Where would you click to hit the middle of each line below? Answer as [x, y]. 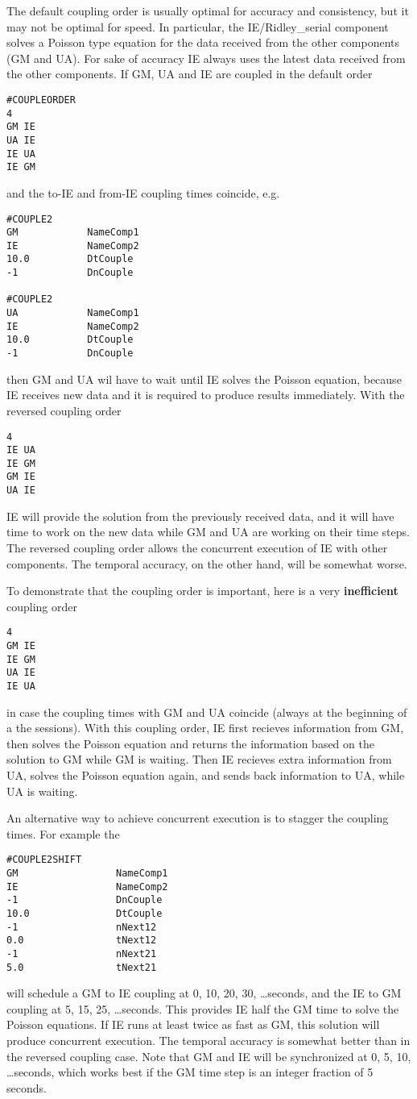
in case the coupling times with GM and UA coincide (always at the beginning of [207, 712]
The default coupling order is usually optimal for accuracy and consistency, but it [208, 10]
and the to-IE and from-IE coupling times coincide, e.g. [143, 192]
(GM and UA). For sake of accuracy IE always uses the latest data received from [206, 58]
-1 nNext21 [82, 953]
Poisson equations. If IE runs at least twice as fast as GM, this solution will [193, 1024]
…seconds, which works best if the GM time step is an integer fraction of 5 [190, 1072]
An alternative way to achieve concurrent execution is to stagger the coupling [198, 818]
